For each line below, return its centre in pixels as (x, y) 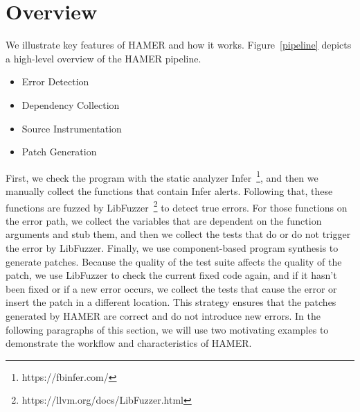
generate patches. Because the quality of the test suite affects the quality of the (174, 261)
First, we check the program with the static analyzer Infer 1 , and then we (162, 176)
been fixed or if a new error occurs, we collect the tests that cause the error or (171, 288)
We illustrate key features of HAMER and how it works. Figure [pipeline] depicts (179, 45)
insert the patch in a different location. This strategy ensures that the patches (171, 302)
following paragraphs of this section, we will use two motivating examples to (167, 329)
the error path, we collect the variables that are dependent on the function (164, 220)
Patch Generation (59, 152)
